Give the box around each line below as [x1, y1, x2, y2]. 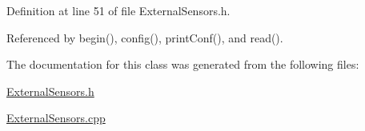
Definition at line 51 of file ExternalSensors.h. [6, 2, 231, 18]
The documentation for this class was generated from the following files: [6, 56, 359, 73]
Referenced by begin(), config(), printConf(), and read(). [6, 29, 283, 46]
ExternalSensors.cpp [6, 109, 106, 126]
